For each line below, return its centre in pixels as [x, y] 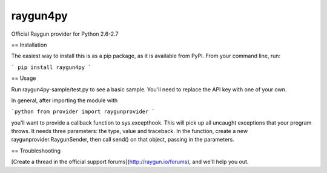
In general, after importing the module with [64, 100]
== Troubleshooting [36, 151]
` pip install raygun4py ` [51, 67]
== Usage [24, 78]
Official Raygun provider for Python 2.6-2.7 [65, 34]
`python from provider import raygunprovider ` [83, 112]
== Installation [29, 45]
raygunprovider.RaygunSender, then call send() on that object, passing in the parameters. [123, 140]
